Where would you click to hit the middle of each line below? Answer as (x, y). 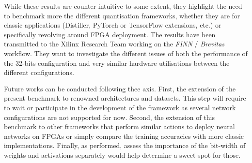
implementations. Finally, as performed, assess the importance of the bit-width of (125, 145)
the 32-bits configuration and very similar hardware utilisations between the (117, 63)
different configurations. (39, 72)
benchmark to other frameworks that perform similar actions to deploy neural (119, 126)
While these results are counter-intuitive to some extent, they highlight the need (123, 6)
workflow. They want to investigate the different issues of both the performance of (126, 53)
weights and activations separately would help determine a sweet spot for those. (122, 155)
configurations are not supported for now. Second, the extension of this (109, 117)
